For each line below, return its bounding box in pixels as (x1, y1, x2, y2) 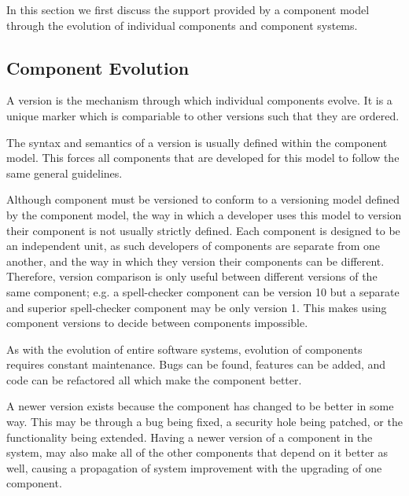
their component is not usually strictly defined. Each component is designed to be (6, 222, 400, 238)
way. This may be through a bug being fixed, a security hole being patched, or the (6, 413, 403, 430)
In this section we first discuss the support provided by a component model (6, 2, 370, 17)
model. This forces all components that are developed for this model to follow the (6, 149, 400, 166)
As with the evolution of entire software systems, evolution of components (6, 340, 363, 357)
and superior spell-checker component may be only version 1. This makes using (6, 299, 387, 315)
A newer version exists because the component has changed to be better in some (6, 398, 394, 414)
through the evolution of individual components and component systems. (6, 17, 358, 33)
